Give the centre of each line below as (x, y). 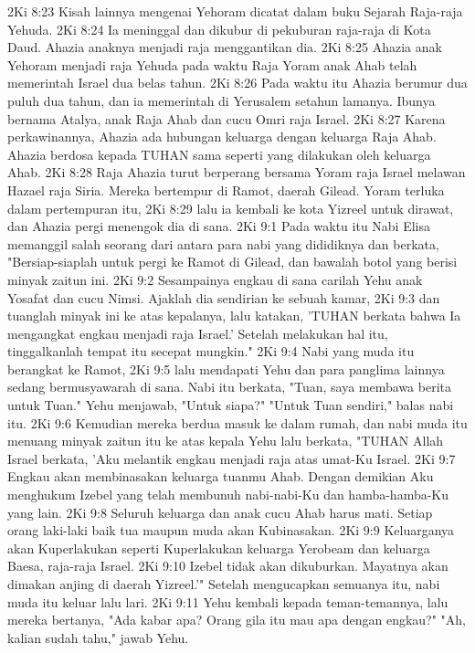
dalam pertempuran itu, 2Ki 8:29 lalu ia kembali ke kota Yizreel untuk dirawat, (231, 208)
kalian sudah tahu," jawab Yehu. (98, 637)
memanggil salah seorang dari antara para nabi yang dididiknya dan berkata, (223, 243)
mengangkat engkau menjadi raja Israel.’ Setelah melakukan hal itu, (198, 333)
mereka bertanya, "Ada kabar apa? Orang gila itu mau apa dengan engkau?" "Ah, (237, 620)
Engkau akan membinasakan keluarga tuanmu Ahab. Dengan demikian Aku (221, 476)
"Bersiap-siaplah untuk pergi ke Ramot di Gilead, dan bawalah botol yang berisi (232, 262)
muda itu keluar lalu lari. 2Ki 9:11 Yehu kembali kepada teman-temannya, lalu (228, 601)
